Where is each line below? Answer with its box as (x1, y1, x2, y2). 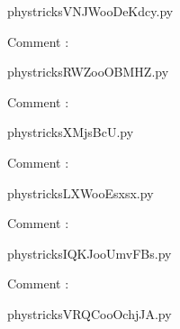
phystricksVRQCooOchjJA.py (7, 304, 172, 323)
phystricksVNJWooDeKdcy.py (7, 2, 174, 20)
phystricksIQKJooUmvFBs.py (7, 243, 172, 262)
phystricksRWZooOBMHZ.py (7, 62, 169, 81)
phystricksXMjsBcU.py (7, 123, 134, 142)
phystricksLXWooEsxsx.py (7, 183, 154, 202)
